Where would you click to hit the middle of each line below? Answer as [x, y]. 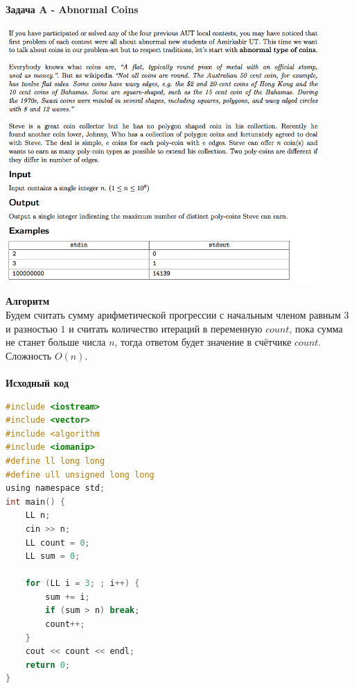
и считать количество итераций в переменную [166, 328]
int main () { [35, 502]
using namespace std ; [55, 488]
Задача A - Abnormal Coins [72, 9]
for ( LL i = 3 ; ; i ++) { [82, 584]
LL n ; [38, 515]
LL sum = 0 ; [53, 556]
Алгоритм [28, 301]
